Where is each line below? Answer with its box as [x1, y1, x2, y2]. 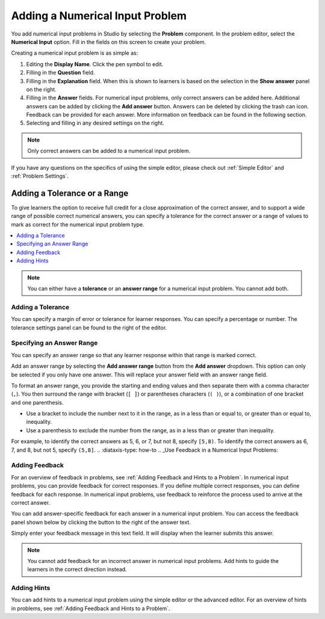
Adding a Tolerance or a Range [11, 188, 129, 198]
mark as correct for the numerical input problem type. [11, 220, 144, 228]
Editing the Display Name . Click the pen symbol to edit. [26, 60, 164, 67]
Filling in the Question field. [26, 69, 95, 76]
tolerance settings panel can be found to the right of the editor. [11, 324, 167, 331]
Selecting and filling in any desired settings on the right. [26, 119, 165, 126]
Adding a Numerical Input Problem [11, 9, 187, 22]
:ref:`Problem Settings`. [11, 172, 69, 180]
